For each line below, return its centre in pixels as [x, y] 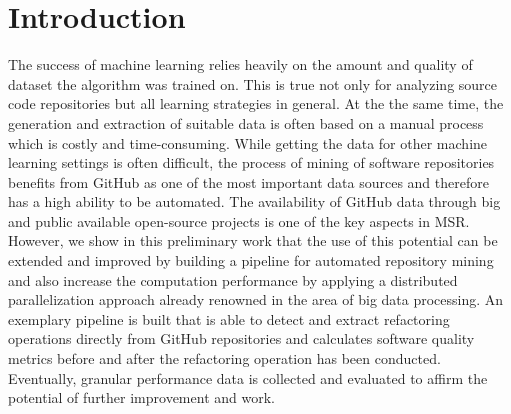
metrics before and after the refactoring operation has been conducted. [224, 358]
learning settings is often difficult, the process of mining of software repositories [251, 162]
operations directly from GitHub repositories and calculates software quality [241, 338]
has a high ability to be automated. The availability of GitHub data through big [254, 201]
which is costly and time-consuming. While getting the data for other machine [248, 142]
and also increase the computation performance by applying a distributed [233, 279]
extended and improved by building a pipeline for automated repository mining [251, 260]
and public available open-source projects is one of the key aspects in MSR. [239, 220]
